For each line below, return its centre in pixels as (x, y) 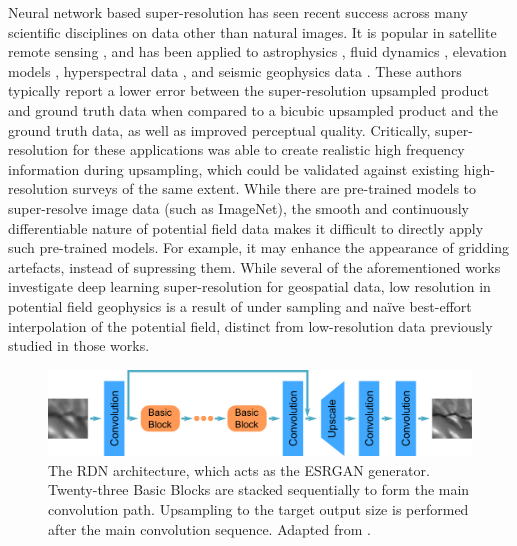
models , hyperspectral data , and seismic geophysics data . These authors (235, 70)
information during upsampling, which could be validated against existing (234, 168)
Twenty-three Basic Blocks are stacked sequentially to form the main (259, 489)
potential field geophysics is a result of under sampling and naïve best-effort (240, 305)
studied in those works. (79, 345)
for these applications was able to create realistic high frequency (268, 149)
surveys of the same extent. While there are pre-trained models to (274, 188)
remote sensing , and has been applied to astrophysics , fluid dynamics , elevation (257, 51)
